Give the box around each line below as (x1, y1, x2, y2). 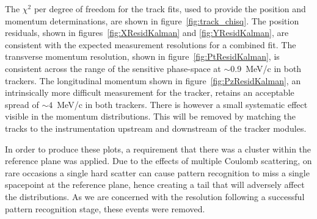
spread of (5, 98, 39, 110)
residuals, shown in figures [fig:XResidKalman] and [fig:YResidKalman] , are (5, 26, 289, 39)
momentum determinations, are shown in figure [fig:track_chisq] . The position (5, 14, 299, 27)
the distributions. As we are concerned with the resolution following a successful (5, 190, 305, 203)
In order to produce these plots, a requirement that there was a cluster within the (5, 142, 312, 155)
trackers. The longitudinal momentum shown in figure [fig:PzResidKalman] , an (5, 74, 301, 87)
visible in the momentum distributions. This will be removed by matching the (5, 110, 296, 123)
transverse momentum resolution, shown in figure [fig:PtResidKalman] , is (5, 50, 280, 63)
